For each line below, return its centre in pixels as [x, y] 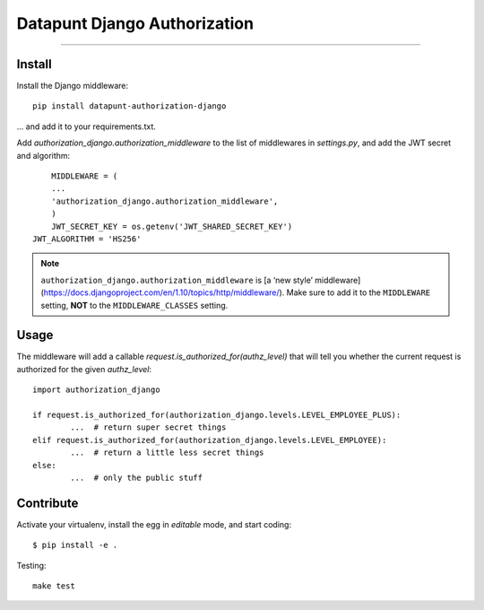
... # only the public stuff [137, 477]
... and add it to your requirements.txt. [86, 126]
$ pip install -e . [75, 545]
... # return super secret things [148, 427]
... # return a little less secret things [167, 453]
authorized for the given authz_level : [84, 369]
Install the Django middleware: [73, 86]
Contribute [48, 503]
